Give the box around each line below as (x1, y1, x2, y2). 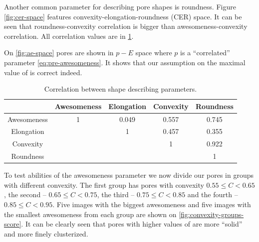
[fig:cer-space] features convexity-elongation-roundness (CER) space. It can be (4, 11, 242, 21)
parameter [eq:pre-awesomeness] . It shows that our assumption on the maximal (4, 57, 246, 67)
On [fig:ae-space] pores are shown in (4, 47, 114, 58)
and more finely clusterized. (4, 228, 88, 239)
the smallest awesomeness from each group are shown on (4, 209, 177, 219)
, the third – (97, 189, 135, 200)
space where (135, 47, 172, 58)
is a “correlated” (180, 47, 230, 58)
